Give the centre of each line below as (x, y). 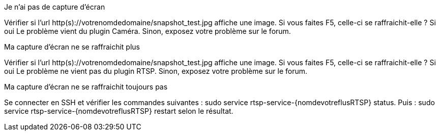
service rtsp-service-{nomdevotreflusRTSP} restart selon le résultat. (119, 111)
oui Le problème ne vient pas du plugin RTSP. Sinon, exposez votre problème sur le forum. (156, 71)
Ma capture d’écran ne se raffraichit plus (72, 47)
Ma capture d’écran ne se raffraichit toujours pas (86, 87)
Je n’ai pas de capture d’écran (55, 7)
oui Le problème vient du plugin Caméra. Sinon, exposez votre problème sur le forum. (148, 31)
